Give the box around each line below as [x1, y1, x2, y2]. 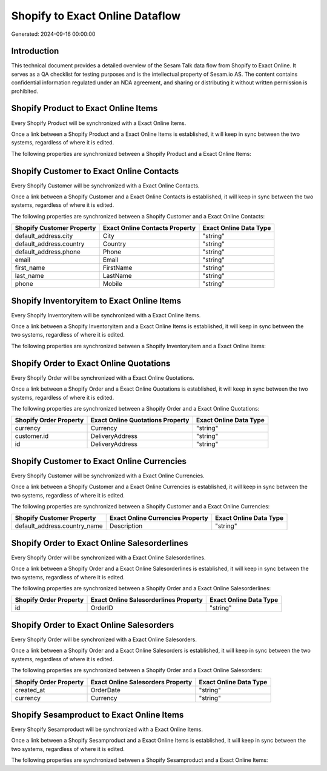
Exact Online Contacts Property [102, 224, 196, 232]
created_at [15, 685, 45, 694]
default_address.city [15, 232, 73, 240]
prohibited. [11, 87, 39, 95]
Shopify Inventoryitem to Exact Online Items [11, 295, 182, 306]
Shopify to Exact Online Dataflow [11, 9, 181, 22]
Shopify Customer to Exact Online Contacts [11, 166, 179, 176]
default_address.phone [15, 247, 81, 256]
